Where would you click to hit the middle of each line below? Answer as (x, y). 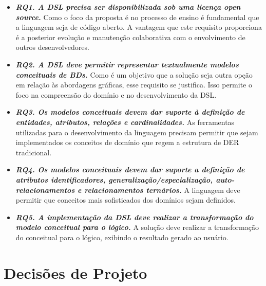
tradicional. (34, 152)
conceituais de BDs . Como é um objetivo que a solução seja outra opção (134, 74)
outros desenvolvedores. (52, 47)
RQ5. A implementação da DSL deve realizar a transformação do (135, 217)
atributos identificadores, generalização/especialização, (114, 179)
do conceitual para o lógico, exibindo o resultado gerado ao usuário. (122, 237)
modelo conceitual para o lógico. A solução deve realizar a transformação (137, 227)
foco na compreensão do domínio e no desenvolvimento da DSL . (116, 94)
